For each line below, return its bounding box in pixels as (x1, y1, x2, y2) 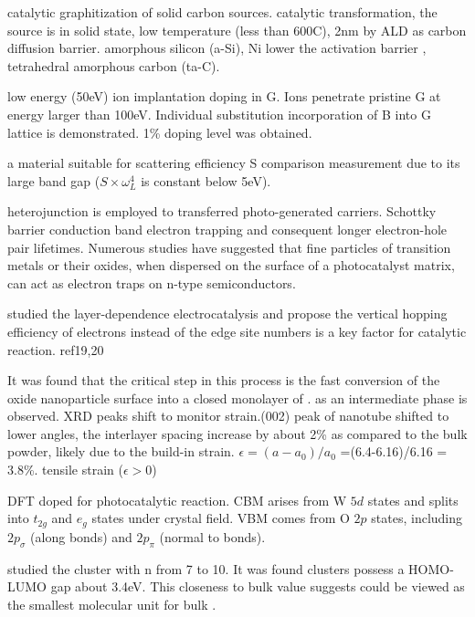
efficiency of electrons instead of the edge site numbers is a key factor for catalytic (7, 321, 467, 340)
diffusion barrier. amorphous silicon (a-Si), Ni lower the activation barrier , (7, 38, 427, 58)
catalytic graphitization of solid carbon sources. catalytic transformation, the (7, 3, 438, 21)
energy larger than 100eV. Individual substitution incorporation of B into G (7, 104, 431, 123)
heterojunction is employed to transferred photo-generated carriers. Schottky (7, 202, 437, 221)
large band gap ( (7, 171, 100, 190)
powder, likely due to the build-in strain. (7, 442, 235, 461)
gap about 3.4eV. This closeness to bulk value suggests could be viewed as (50, 577, 465, 596)
